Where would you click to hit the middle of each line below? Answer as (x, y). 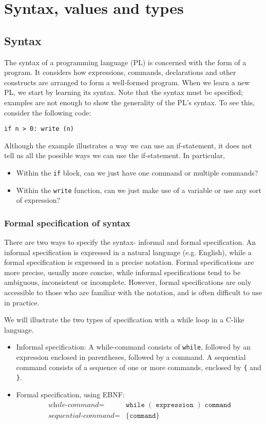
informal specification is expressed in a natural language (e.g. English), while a (128, 252)
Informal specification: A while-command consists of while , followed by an (133, 347)
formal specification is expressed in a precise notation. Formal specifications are (129, 262)
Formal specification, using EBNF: (70, 394)
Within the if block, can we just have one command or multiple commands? (137, 172)
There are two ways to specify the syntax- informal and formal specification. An (130, 242)
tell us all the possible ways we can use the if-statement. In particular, (115, 155)
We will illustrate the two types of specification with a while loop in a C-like (124, 320)
